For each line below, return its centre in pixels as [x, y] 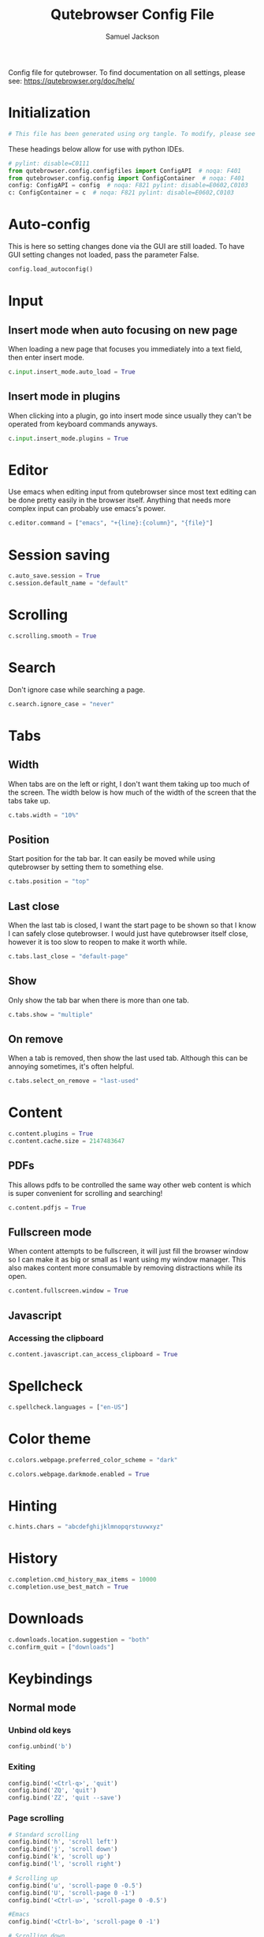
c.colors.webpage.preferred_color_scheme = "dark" [93, 1460]
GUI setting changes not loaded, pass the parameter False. [104, 255]
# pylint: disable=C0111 [49, 164]
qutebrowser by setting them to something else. [86, 867]
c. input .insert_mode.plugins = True [68, 438]
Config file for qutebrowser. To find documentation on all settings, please [127, 72]
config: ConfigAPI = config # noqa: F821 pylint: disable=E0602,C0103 [128, 186]
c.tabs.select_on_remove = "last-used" [74, 1081]
